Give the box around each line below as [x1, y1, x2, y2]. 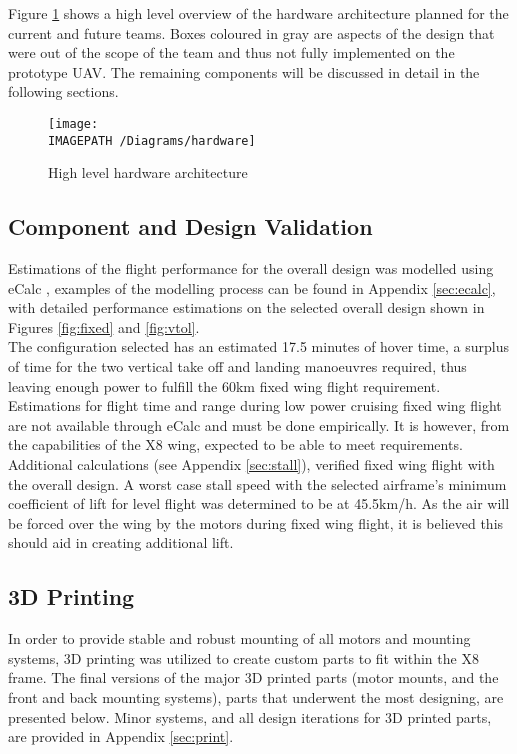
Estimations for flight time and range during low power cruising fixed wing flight [8, 395, 502, 416]
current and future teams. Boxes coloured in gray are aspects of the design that [8, 22, 495, 43]
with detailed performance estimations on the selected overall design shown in [8, 297, 485, 318]
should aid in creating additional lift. [8, 532, 234, 553]
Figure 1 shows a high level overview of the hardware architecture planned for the [8, 3, 509, 23]
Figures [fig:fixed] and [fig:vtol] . [8, 316, 200, 337]
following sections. [8, 81, 119, 102]
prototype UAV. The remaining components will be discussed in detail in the [8, 61, 480, 82]
